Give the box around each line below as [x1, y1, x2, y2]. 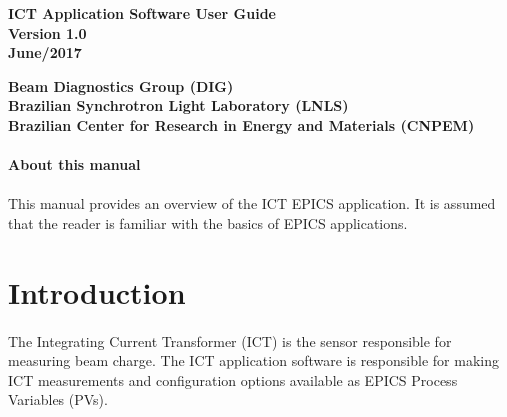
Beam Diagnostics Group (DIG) [8, 75, 234, 96]
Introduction [8, 271, 186, 312]
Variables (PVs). [8, 389, 108, 410]
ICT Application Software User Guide [8, 3, 276, 23]
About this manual [8, 154, 141, 175]
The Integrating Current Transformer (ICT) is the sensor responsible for [8, 330, 452, 351]
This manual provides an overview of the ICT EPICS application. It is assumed [8, 193, 496, 214]
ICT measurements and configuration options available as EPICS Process [8, 369, 458, 390]
